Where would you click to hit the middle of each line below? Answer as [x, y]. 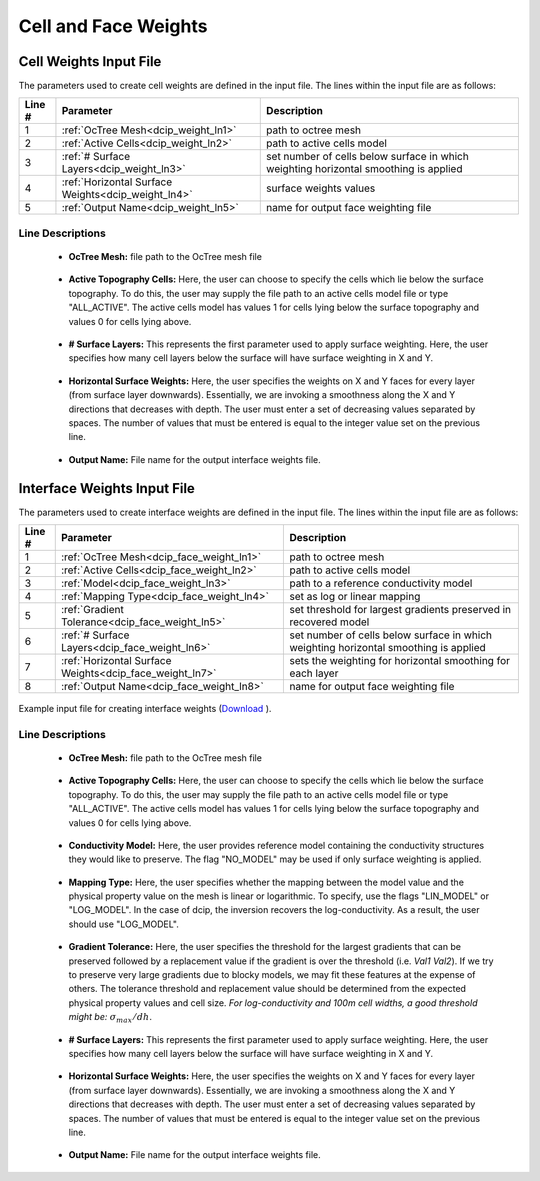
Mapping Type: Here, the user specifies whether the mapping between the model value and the [266, 882]
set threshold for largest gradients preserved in [400, 609]
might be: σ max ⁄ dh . [110, 1018]
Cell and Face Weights [113, 26]
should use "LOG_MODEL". [123, 924]
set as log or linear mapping [355, 596]
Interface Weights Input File [106, 488]
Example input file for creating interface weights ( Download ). [145, 708]
